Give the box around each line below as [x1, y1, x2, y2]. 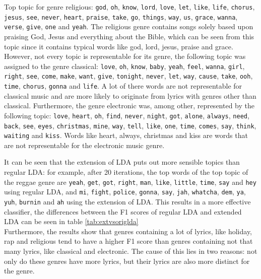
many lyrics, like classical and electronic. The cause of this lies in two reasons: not [4, 246, 257, 256]
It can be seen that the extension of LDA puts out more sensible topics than [4, 157, 240, 167]
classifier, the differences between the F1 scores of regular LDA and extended [4, 206, 242, 217]
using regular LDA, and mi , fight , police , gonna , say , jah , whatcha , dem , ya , [4, 186, 246, 197]
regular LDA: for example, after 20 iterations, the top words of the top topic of [4, 167, 248, 177]
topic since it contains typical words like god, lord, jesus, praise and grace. [4, 41, 233, 51]
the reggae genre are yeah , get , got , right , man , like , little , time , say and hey [4, 176, 256, 187]
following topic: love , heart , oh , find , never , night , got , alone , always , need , [4, 110, 249, 120]
